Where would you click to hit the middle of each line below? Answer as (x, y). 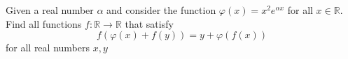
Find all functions (44, 23)
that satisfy (149, 23)
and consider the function (161, 10)
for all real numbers (48, 48)
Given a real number (50, 10)
